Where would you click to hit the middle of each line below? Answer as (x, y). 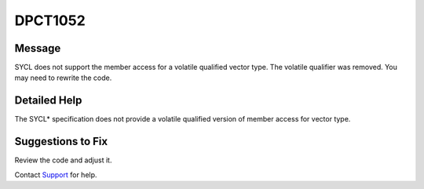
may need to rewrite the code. (63, 78)
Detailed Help (48, 101)
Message (38, 48)
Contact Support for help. (56, 174)
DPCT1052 (50, 20)
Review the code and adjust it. (63, 160)
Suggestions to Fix (61, 142)
